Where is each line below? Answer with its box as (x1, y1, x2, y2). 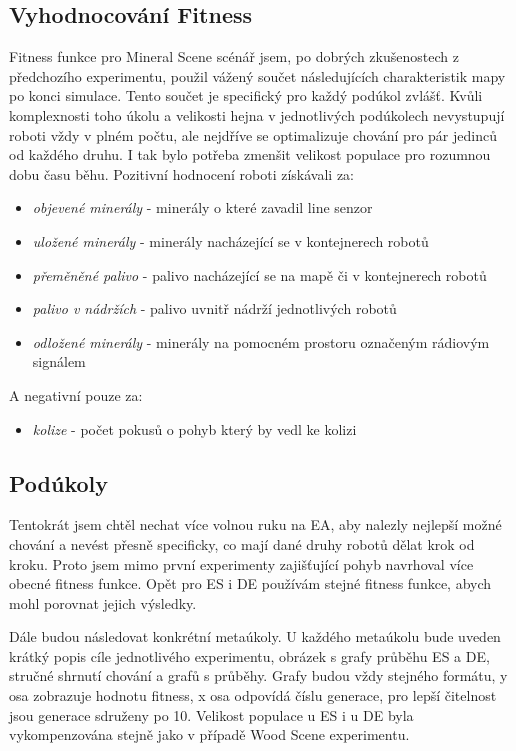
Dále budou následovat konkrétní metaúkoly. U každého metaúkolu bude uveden (9, 626, 501, 647)
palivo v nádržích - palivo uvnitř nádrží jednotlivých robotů (32, 298, 397, 319)
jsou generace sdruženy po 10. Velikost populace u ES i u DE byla (9, 704, 414, 725)
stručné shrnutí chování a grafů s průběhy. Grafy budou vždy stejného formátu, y (9, 665, 508, 686)
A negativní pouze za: (9, 384, 143, 405)
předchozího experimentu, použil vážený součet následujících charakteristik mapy (9, 65, 506, 86)
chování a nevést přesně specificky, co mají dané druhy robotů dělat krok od (9, 533, 475, 554)
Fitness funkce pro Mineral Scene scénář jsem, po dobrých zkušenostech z (9, 46, 459, 67)
